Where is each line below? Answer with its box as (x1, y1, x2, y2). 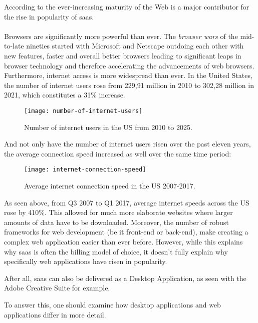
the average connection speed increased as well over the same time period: (4, 148, 231, 158)
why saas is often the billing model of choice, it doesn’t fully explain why (4, 246, 228, 256)
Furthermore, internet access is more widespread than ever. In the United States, (4, 70, 252, 80)
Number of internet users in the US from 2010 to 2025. (24, 121, 192, 132)
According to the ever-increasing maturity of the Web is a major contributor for (4, 1, 249, 11)
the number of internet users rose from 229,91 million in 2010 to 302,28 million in (4, 79, 254, 90)
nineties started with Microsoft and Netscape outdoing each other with (26, 40, 244, 51)
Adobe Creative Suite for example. (4, 282, 110, 293)
